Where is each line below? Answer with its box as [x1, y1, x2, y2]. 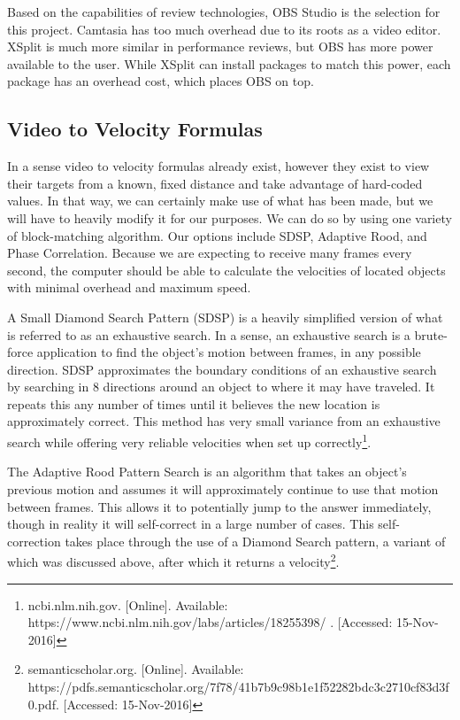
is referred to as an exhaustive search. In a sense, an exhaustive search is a [7, 325, 410, 344]
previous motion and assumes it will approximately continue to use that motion [7, 479, 439, 498]
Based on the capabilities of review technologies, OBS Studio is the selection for [7, 3, 441, 20]
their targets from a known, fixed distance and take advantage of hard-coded [7, 174, 423, 192]
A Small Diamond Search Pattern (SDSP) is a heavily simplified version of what [7, 307, 443, 326]
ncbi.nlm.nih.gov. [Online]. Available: [27, 595, 228, 614]
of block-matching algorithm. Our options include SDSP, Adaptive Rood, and [7, 226, 427, 244]
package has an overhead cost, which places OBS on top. [7, 72, 314, 90]
